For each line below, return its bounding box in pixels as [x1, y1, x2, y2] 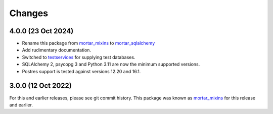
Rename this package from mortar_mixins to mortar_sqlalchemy [22, 40, 155, 46]
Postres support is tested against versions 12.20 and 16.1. [22, 68, 141, 74]
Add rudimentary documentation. [22, 47, 91, 53]
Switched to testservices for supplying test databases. [22, 54, 135, 60]
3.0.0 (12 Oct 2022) [9, 81, 72, 90]
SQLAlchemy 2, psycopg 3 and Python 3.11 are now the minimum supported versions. [22, 61, 200, 68]
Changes [9, 8, 48, 19]
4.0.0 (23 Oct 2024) [9, 27, 74, 35]
